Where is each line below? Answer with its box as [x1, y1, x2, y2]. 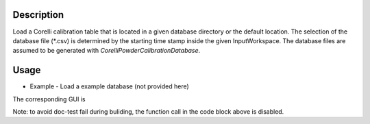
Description [12, 9, 64, 21]
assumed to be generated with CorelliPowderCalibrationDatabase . [12, 47, 201, 55]
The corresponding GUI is [12, 95, 86, 103]
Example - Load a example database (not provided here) [29, 82, 190, 90]
